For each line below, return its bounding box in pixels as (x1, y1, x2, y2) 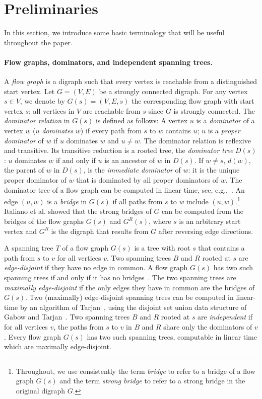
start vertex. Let (4, 86, 55, 96)
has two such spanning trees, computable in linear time (87, 331, 257, 342)
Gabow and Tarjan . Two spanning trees (4, 311, 130, 322)
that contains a (198, 243, 245, 253)
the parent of (4, 165, 44, 175)
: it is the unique (188, 165, 240, 175)
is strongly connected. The (173, 105, 255, 116)
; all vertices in (29, 105, 75, 116)
